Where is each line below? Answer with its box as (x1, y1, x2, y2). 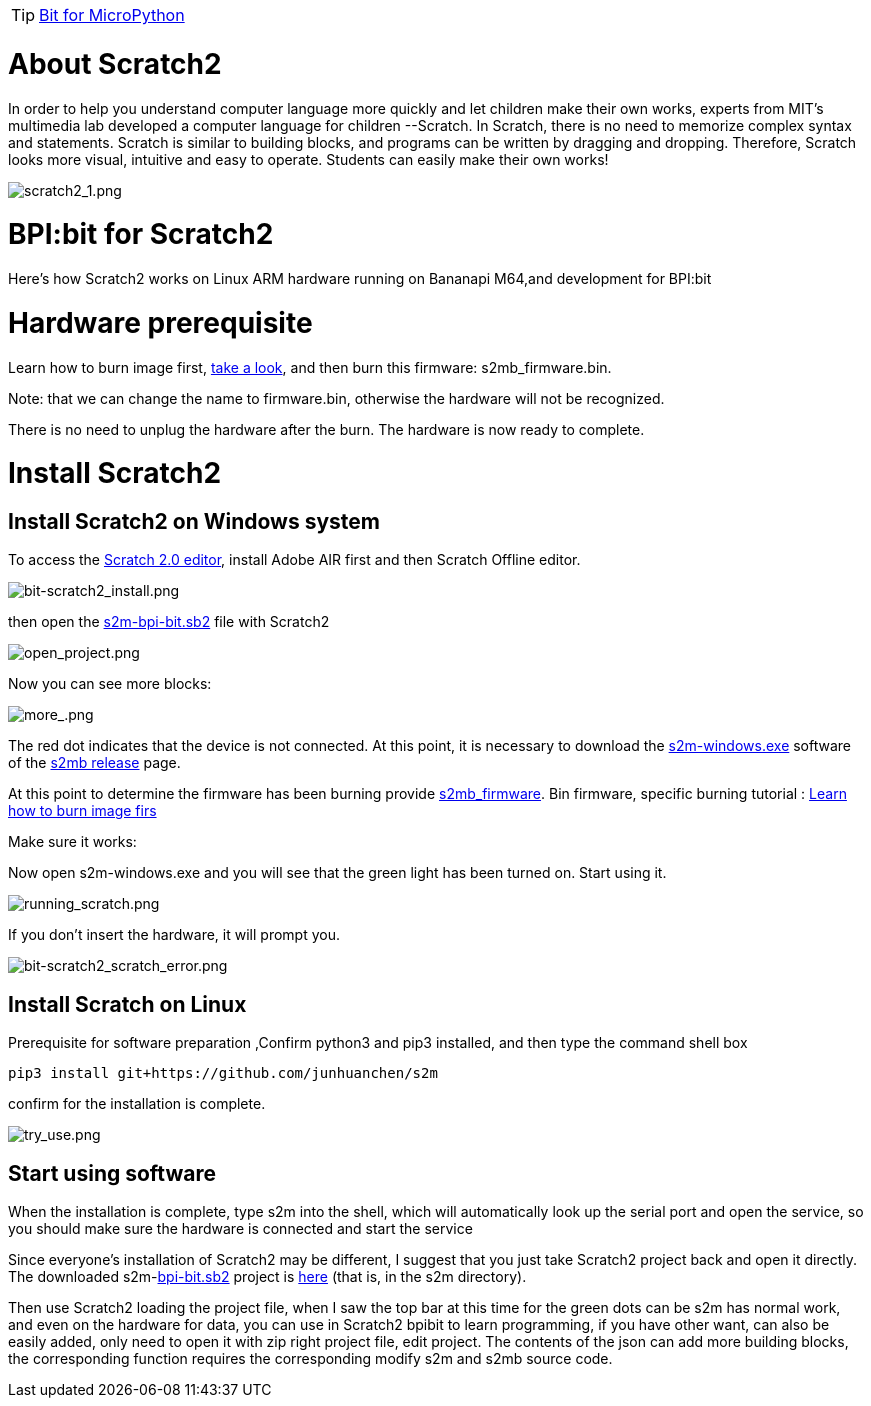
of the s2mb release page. (8, 754, 181, 772)
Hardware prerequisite (8, 305, 313, 340)
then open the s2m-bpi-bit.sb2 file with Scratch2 (8, 613, 330, 631)
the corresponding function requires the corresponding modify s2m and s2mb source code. (8, 1350, 613, 1368)
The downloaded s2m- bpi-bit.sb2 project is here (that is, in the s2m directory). (8, 1268, 527, 1286)
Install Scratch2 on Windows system (8, 509, 380, 534)
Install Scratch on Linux (8, 991, 247, 1017)
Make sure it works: (8, 833, 137, 851)
